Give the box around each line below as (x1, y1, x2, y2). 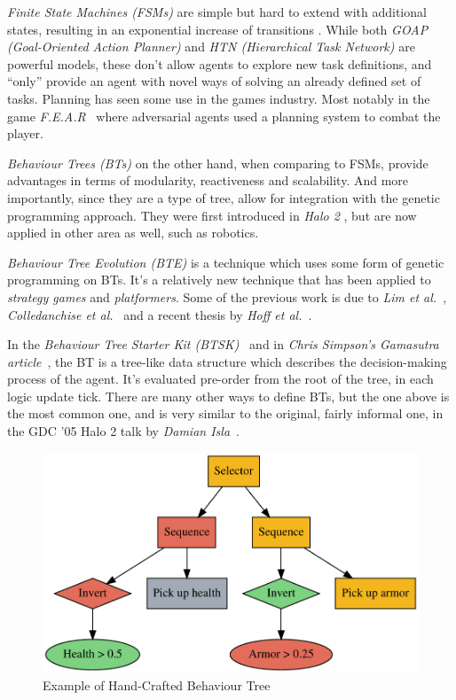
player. (7, 124, 43, 143)
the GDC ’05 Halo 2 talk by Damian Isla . (7, 422, 240, 440)
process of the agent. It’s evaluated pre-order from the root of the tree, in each (7, 369, 434, 388)
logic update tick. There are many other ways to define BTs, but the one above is (7, 386, 450, 405)
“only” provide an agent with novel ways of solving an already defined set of (7, 72, 421, 90)
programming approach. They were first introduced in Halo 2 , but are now (7, 206, 417, 224)
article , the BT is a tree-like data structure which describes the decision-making (7, 352, 447, 370)
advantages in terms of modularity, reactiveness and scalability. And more (7, 171, 409, 190)
